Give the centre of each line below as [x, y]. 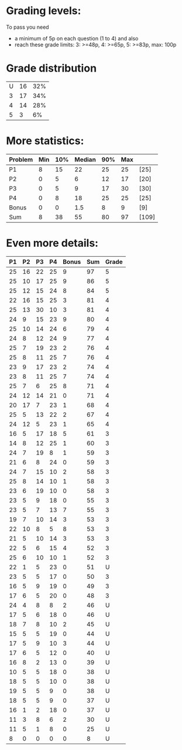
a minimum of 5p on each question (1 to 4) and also [76, 38]
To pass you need [28, 27]
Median [85, 159]
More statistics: [45, 141]
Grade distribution [51, 68]
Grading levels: [44, 11]
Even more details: [52, 243]
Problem [21, 159]
